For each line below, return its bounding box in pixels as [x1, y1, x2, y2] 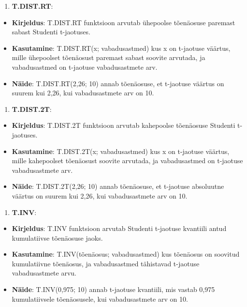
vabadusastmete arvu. [12, 268, 76, 278]
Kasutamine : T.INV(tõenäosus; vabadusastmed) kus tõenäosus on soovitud [12, 249, 240, 259]
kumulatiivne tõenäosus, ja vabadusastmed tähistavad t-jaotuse [12, 258, 200, 268]
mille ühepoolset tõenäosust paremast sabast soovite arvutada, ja [12, 52, 205, 62]
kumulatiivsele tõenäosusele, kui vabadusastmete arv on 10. [12, 293, 188, 304]
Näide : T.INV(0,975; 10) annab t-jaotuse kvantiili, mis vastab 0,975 [12, 284, 215, 294]
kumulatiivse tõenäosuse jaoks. [12, 232, 103, 243]
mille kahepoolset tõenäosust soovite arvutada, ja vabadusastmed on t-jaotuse [12, 155, 243, 166]
